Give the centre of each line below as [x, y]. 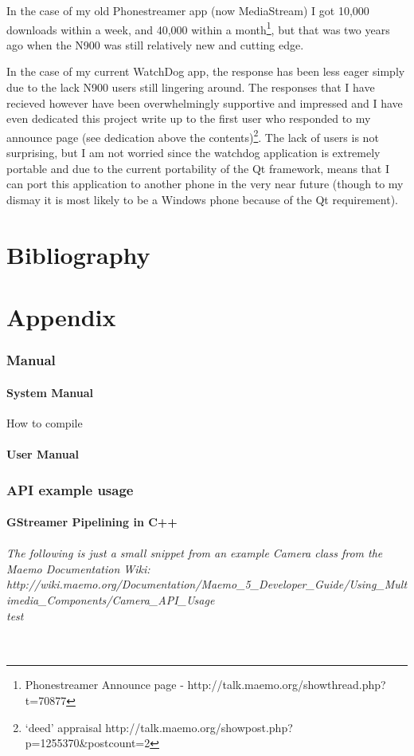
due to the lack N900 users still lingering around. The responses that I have [191, 87]
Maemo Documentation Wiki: [78, 568]
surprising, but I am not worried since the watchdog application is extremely [193, 153]
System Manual [50, 392]
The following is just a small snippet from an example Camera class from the [195, 553]
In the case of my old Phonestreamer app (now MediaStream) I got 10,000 [188, 10]
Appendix [61, 317]
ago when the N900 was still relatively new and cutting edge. [155, 44]
